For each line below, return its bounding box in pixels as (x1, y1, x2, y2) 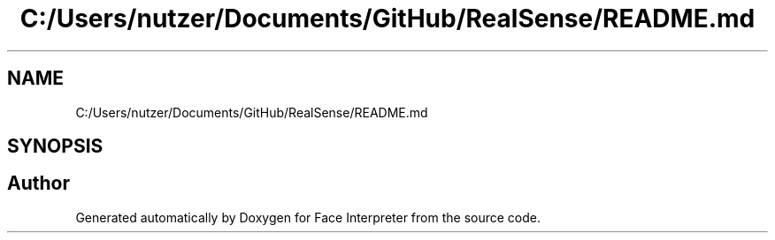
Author (7, 172, 70, 195)
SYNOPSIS (7, 135, 104, 158)
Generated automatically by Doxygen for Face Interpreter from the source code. (75, 209, 541, 225)
